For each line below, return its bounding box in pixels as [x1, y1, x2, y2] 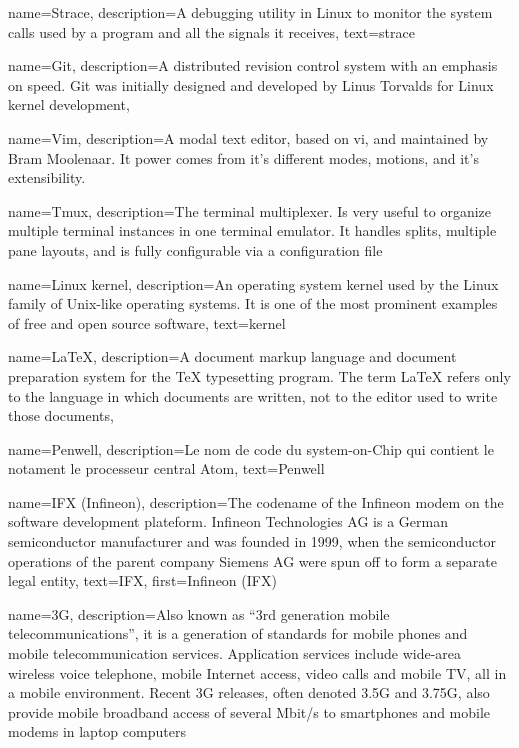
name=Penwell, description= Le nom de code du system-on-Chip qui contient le [8, 438, 494, 459]
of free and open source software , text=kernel [8, 312, 286, 333]
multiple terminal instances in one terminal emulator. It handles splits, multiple [8, 220, 497, 241]
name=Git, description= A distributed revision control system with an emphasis [8, 55, 498, 76]
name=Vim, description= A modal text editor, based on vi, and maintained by [8, 127, 489, 148]
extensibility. [8, 167, 86, 188]
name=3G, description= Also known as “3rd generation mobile [8, 603, 390, 624]
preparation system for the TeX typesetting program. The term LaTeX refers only [8, 365, 511, 386]
